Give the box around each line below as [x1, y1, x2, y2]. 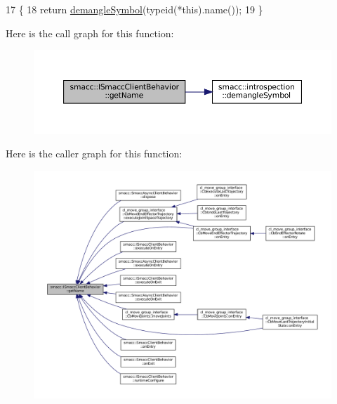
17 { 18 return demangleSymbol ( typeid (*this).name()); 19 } [6, 2, 263, 16]
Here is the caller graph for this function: [6, 146, 183, 161]
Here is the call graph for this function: [6, 25, 174, 40]
